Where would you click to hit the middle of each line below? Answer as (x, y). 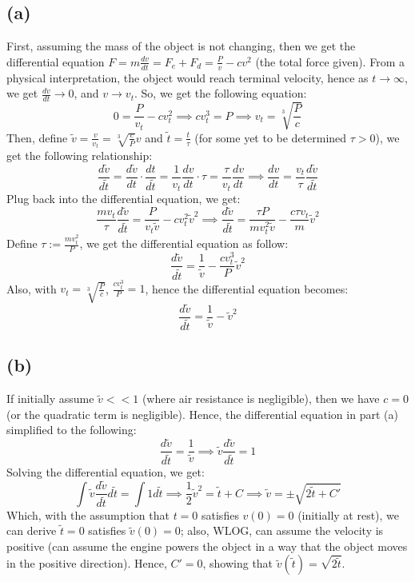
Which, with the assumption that (88, 514)
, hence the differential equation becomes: (247, 288)
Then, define (37, 137)
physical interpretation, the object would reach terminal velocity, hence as (188, 77)
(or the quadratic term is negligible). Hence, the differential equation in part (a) (202, 414)
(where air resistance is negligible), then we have (261, 399)
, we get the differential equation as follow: (184, 243)
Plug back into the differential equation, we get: (124, 198)
